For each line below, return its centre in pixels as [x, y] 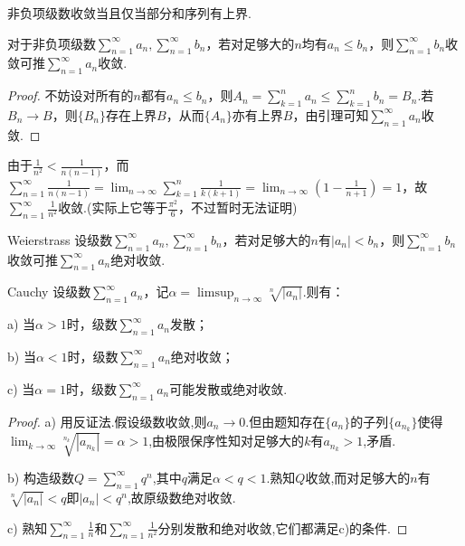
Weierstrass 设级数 [60, 239]
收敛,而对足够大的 [358, 477]
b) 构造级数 [41, 477]
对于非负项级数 [52, 43]
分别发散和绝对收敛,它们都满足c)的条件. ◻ [283, 527]
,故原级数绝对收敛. [181, 497]
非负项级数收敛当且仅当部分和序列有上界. [129, 13]
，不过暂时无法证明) [238, 207]
